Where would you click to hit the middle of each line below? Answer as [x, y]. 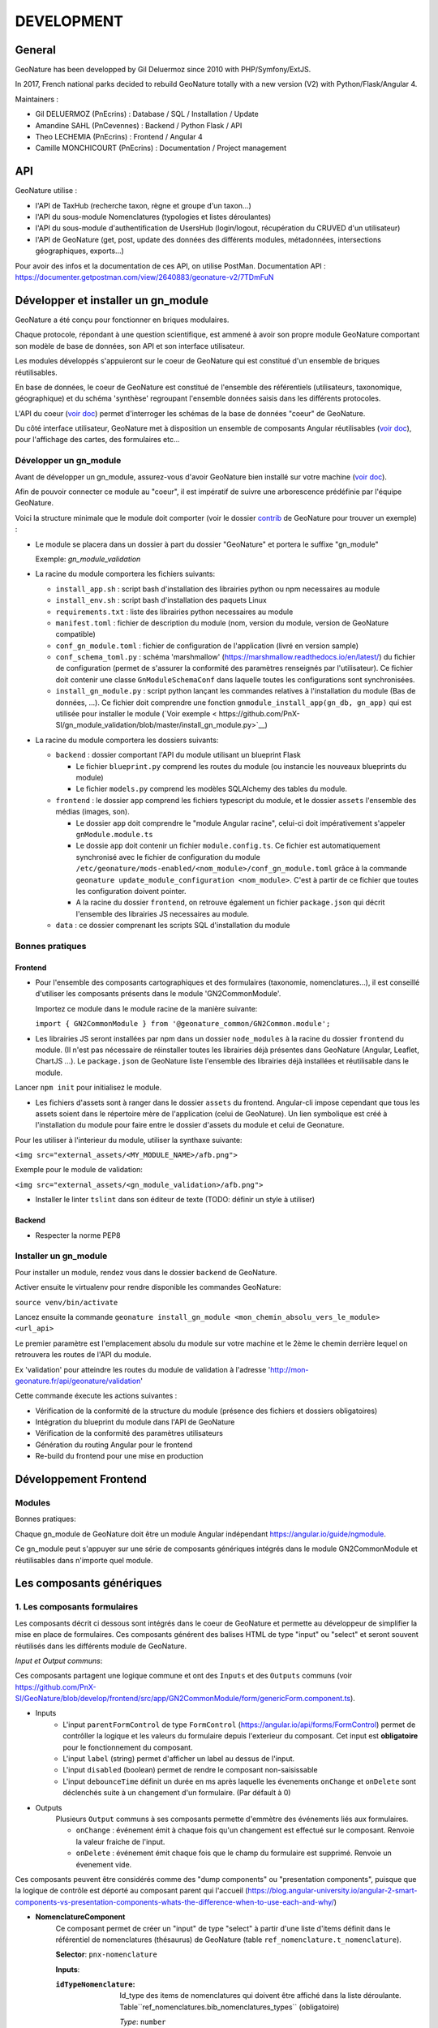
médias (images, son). [92, 812]
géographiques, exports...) [80, 251]
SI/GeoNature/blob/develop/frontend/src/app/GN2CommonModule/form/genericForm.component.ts [183, 1699]
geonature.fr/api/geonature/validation [78, 1381]
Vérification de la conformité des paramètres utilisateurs [129, 1433]
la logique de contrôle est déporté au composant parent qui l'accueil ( [131, 1891]
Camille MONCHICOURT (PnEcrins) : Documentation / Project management [161, 148]
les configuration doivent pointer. [131, 891]
